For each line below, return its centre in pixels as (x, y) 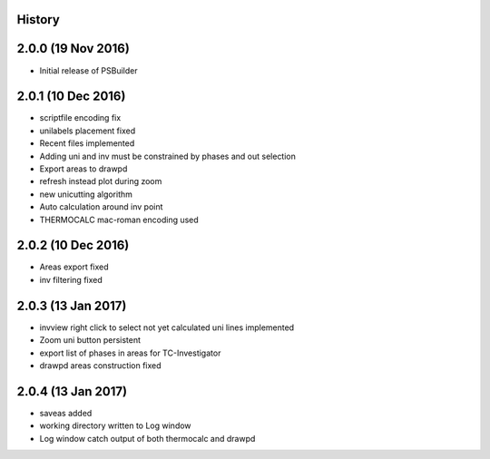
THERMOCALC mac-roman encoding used (119, 220)
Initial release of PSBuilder (88, 70)
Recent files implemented (87, 143)
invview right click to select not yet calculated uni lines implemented (167, 327)
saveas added (66, 413)
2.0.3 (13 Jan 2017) (72, 305)
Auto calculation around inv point (101, 207)
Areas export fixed (74, 267)
